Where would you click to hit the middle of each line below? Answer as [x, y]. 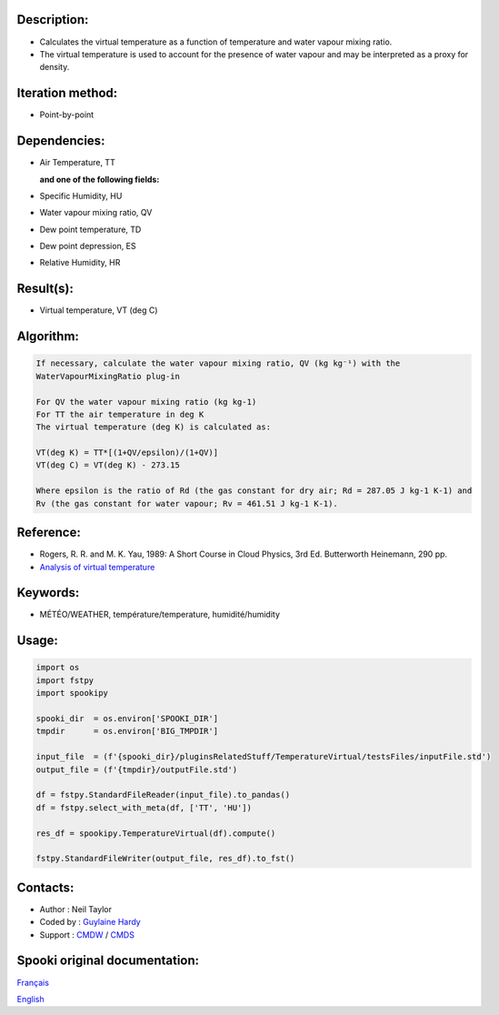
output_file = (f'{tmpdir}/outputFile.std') [137, 769]
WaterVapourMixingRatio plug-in [108, 376]
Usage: [38, 641]
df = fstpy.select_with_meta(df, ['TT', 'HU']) [144, 808]
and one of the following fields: [100, 179]
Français [33, 982]
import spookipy [72, 693]
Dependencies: [61, 141]
